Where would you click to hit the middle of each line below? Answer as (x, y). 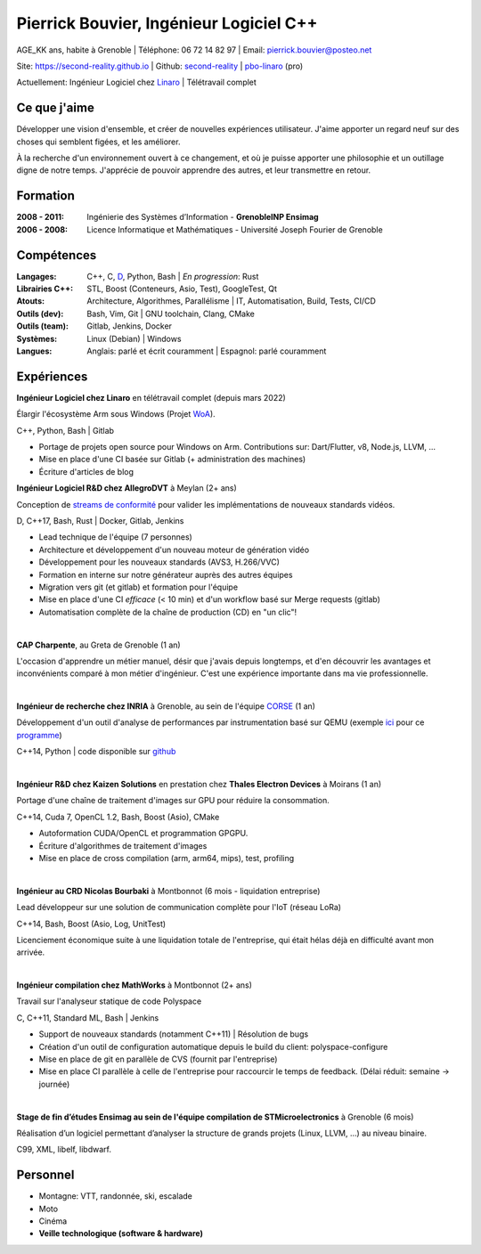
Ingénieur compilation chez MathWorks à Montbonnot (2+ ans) (135, 985)
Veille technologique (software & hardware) (121, 1234)
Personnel (45, 1175)
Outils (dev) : (40, 313)
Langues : (34, 351)
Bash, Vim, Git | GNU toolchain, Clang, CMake (171, 313)
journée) (54, 1084)
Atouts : (30, 301)
